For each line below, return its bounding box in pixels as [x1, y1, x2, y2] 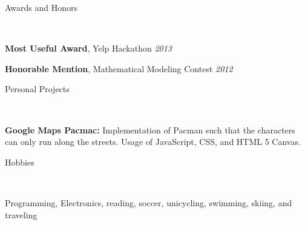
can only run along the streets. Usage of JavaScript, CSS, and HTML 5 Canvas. [5, 135, 301, 148]
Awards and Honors [5, 1, 78, 13]
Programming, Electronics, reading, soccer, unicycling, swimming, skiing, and [5, 196, 292, 209]
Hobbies [5, 155, 34, 168]
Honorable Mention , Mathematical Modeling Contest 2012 [5, 62, 233, 75]
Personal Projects [5, 82, 70, 95]
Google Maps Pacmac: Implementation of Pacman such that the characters [5, 123, 295, 136]
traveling [5, 208, 38, 221]
